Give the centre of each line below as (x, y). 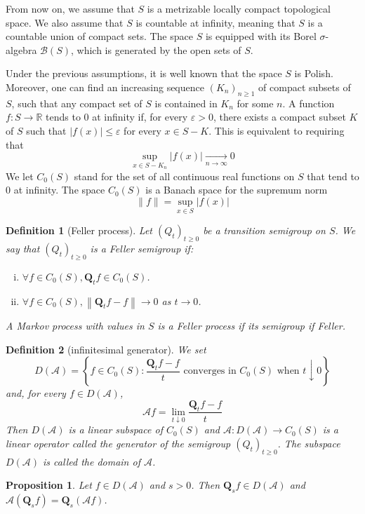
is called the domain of (92, 461)
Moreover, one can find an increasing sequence (105, 87)
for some (255, 103)
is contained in (186, 103)
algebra (21, 49)
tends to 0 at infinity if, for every (117, 117)
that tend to (333, 176)
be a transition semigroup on (264, 230)
